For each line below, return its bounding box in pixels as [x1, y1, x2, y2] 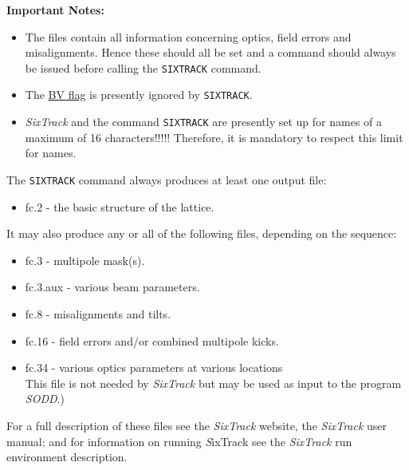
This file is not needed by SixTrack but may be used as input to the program [25, 374, 402, 391]
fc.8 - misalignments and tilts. [25, 305, 171, 322]
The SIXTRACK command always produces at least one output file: [6, 171, 327, 188]
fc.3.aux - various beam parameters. [25, 278, 200, 295]
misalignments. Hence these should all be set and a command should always [25, 44, 396, 61]
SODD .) [25, 390, 65, 407]
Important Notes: [6, 2, 104, 18]
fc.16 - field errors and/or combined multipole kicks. [25, 332, 279, 349]
